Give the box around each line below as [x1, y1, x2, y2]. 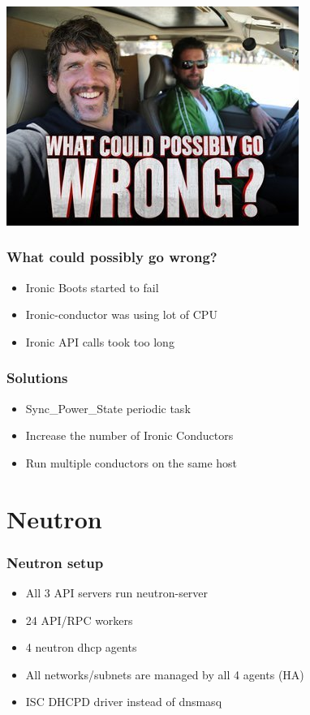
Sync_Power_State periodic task [25, 399, 191, 416]
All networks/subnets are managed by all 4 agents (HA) [25, 665, 304, 683]
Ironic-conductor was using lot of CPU [25, 306, 217, 323]
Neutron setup [6, 552, 104, 572]
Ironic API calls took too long [25, 333, 174, 350]
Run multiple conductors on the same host [25, 454, 238, 471]
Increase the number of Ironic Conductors [25, 427, 234, 444]
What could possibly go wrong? [6, 247, 217, 267]
